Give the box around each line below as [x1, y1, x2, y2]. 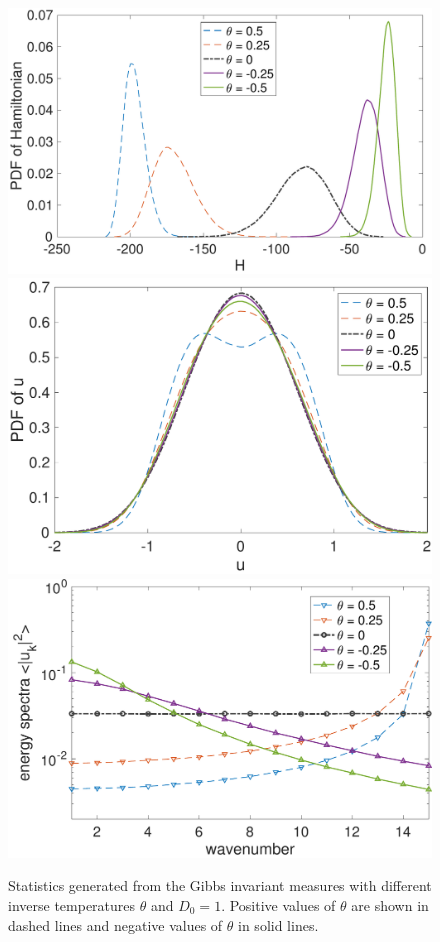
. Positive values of [221, 894, 336, 915]
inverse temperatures [8, 894, 136, 915]
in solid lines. [238, 914, 319, 935]
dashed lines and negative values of [8, 914, 223, 935]
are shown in [351, 894, 429, 915]
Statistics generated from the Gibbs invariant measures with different [8, 875, 432, 896]
